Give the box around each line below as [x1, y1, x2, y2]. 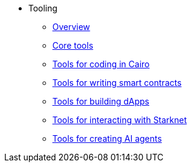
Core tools [52, 40, 93, 50]
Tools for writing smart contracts [52, 77, 182, 88]
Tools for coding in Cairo [52, 59, 150, 69]
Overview [52, 22, 90, 32]
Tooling [28, 3, 58, 13]
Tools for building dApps [52, 96, 149, 106]
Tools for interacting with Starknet [52, 115, 187, 125]
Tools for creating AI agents [52, 133, 162, 144]
